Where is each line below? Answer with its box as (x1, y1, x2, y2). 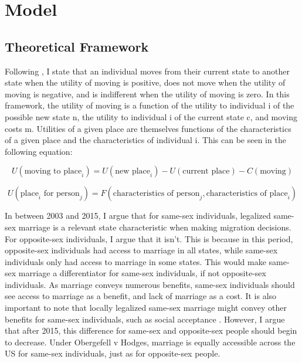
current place (182, 167, 230, 176)
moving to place (24, 167, 82, 176)
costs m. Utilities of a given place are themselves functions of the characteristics (5, 122, 291, 134)
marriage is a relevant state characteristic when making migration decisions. (18, 220, 291, 233)
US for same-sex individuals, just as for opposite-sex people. (5, 347, 220, 359)
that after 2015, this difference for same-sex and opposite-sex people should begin (5, 324, 297, 337)
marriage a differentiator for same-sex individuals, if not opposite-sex (18, 267, 266, 279)
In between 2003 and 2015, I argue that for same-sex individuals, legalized (5, 209, 271, 222)
